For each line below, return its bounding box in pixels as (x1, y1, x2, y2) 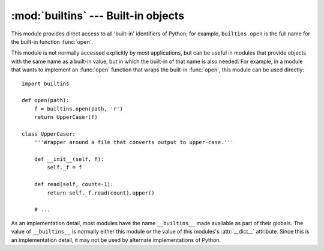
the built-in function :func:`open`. (11, 38, 93, 45)
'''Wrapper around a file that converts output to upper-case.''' (34, 139, 234, 146)
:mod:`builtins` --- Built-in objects (11, 9, 185, 22)
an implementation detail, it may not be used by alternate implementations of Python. (11, 236, 221, 243)
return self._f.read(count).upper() (47, 189, 155, 196)
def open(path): (22, 97, 70, 104)
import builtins (22, 80, 70, 87)
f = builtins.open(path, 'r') (34, 105, 123, 112)
